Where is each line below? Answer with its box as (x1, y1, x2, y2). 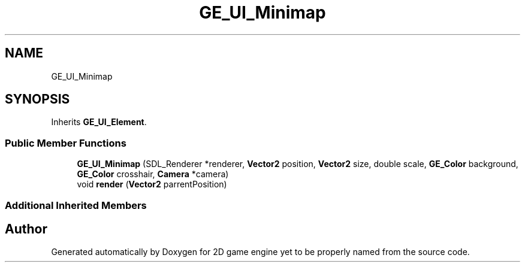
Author (5, 221, 47, 236)
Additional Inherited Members (5, 199, 147, 211)
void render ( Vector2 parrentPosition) (77, 179, 227, 190)
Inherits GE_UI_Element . (51, 117, 147, 128)
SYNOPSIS (5, 92, 70, 107)
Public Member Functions (5, 136, 126, 149)
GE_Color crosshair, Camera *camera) (77, 169, 229, 180)
